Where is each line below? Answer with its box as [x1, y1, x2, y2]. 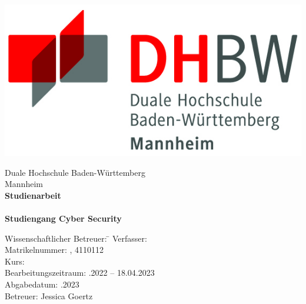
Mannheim [5, 178, 43, 190]
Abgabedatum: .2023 [5, 278, 79, 290]
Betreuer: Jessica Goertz [5, 289, 93, 302]
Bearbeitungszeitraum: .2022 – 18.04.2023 [5, 266, 155, 279]
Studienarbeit [5, 189, 61, 201]
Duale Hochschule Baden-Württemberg [5, 166, 145, 178]
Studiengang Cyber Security [5, 212, 122, 224]
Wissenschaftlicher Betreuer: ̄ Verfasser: [5, 232, 147, 244]
